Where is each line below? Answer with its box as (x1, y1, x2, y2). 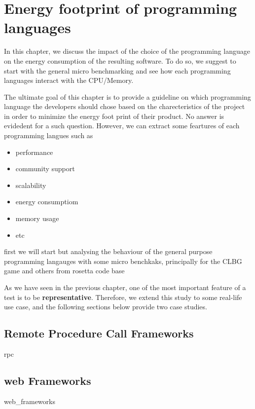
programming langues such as (4, 130, 93, 141)
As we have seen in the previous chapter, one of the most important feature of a (4, 282, 246, 292)
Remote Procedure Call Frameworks (4, 326, 194, 341)
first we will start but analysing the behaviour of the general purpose (4, 246, 213, 257)
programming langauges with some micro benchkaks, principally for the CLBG (4, 256, 242, 266)
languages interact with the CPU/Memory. (4, 75, 134, 85)
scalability (15, 180, 46, 190)
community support (15, 163, 75, 174)
